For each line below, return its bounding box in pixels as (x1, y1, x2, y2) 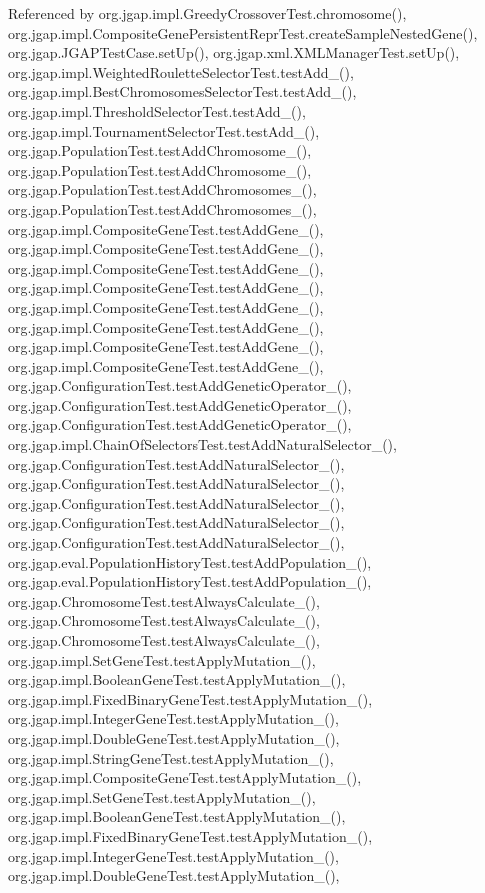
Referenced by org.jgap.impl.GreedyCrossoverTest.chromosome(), (8, 3, 407, 23)
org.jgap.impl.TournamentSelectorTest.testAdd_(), (8, 120, 320, 141)
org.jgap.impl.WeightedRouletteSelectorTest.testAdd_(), (8, 61, 354, 82)
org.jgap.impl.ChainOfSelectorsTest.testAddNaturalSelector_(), (8, 434, 397, 455)
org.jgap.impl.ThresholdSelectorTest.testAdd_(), (8, 100, 306, 121)
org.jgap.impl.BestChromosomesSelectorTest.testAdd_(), (8, 81, 357, 102)
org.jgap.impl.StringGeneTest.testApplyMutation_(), (8, 747, 334, 768)
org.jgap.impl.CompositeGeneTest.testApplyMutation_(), (8, 767, 362, 788)
